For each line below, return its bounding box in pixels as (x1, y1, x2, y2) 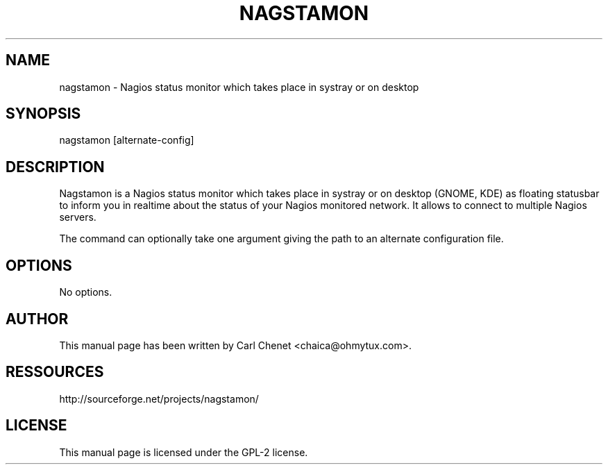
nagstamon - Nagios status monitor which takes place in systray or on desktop (59, 81, 419, 93)
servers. (59, 211, 96, 224)
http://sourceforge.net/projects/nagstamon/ (59, 392, 259, 405)
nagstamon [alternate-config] (59, 134, 194, 146)
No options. (59, 286, 112, 299)
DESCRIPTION (6, 158, 105, 176)
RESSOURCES (6, 363, 104, 381)
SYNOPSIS (6, 105, 81, 123)
